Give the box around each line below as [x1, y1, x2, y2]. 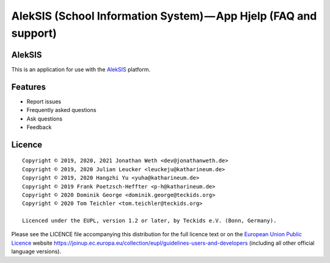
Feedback [26, 123, 52, 131]
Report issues [26, 98, 61, 105]
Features [11, 81, 46, 92]
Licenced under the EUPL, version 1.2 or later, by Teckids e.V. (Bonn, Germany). [22, 217, 277, 224]
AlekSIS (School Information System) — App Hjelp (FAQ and [11, 9, 317, 23]
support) [11, 26, 57, 40]
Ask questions [26, 115, 63, 122]
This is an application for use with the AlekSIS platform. [11, 65, 151, 73]
